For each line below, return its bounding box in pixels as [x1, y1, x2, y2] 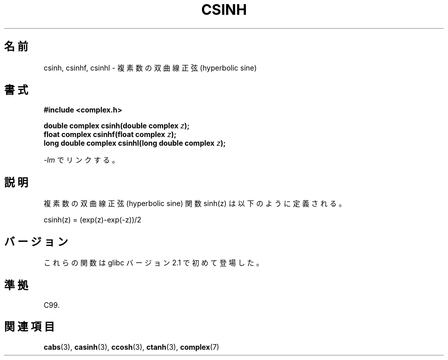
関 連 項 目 [4, 320, 55, 333]
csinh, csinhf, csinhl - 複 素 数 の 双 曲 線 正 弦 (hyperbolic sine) [43, 63, 257, 72]
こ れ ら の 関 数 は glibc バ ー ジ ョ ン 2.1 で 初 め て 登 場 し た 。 [43, 258, 264, 267]
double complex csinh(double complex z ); [43, 121, 190, 130]
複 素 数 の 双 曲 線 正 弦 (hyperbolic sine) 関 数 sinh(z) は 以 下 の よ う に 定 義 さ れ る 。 [43, 199, 346, 208]
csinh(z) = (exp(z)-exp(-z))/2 [43, 215, 142, 224]
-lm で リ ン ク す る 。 [43, 155, 120, 165]
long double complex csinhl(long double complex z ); [43, 139, 226, 148]
